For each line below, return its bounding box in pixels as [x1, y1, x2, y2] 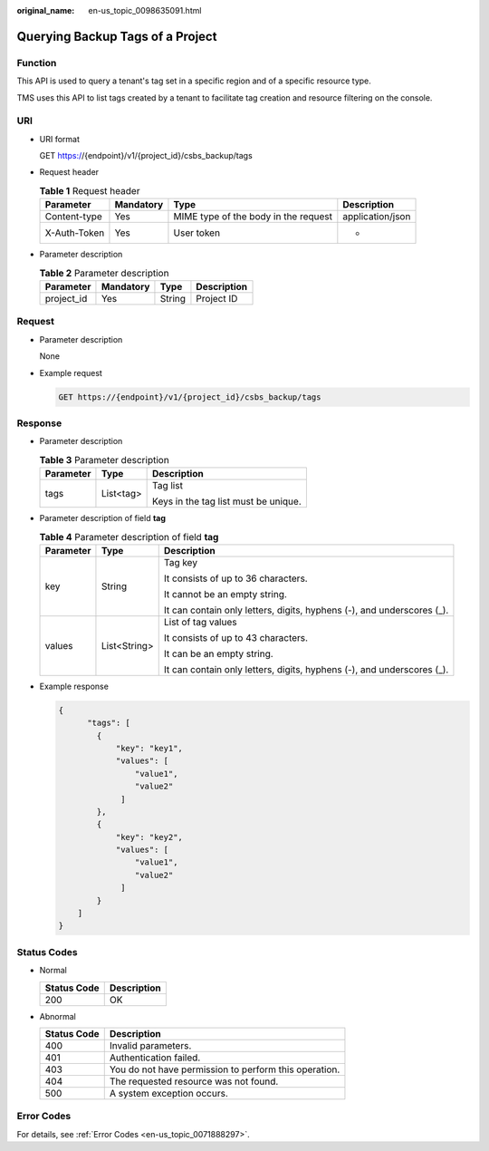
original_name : [16, 5, 75, 15]
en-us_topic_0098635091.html [88, 5, 202, 15]
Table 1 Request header [39, 185, 140, 198]
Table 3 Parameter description [39, 453, 169, 466]
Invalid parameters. [109, 1039, 192, 1051]
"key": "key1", [115, 743, 183, 753]
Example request [39, 367, 103, 378]
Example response [39, 681, 109, 692]
